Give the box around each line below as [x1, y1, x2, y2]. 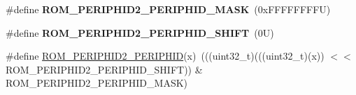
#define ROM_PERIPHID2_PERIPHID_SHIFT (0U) [6, 25, 274, 40]
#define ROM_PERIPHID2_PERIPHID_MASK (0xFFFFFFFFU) [6, 2, 331, 16]
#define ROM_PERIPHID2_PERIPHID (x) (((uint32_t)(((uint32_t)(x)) [6, 49, 325, 63]
